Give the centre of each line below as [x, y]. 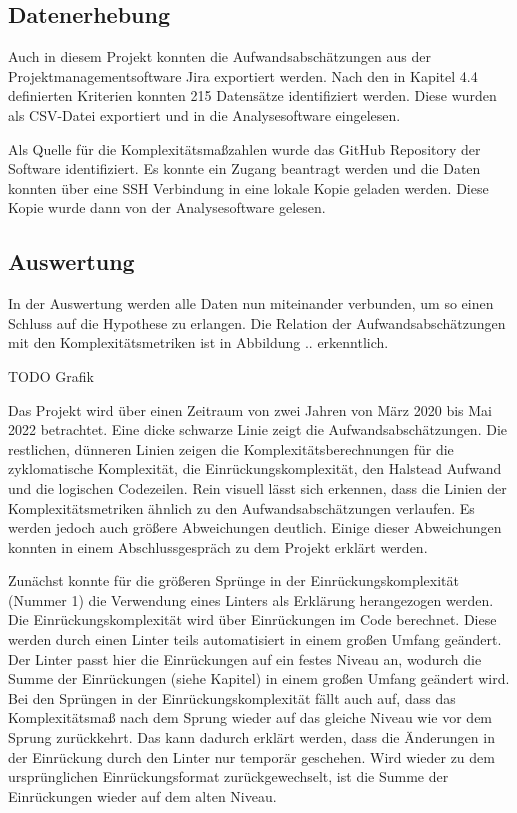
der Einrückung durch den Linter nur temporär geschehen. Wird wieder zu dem [251, 756]
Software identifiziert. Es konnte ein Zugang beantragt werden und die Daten [244, 168]
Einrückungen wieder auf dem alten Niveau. [142, 795]
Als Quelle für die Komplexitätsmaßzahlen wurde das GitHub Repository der [244, 148]
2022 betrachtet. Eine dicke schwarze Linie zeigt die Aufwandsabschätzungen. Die [258, 429]
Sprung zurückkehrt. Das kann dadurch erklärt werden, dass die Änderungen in [251, 737]
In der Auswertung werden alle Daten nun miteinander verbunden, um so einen [251, 303]
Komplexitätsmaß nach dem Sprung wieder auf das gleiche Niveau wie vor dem [250, 717]
